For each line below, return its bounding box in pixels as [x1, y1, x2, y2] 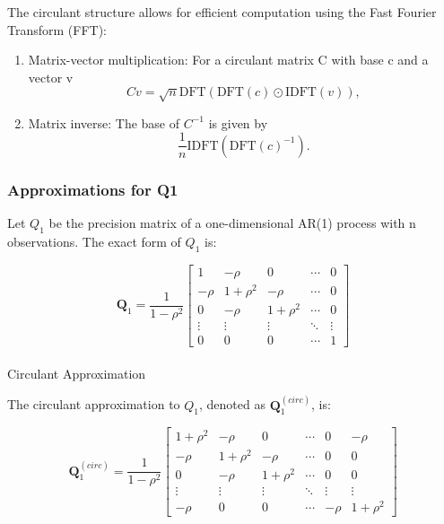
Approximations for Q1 [7, 178, 178, 200]
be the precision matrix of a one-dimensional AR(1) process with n [48, 214, 416, 232]
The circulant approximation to [7, 395, 180, 414]
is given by [208, 113, 268, 132]
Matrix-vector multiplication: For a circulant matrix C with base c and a [28, 50, 429, 69]
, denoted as [199, 395, 266, 414]
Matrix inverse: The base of [28, 113, 180, 132]
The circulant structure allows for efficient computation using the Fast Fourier [7, 3, 437, 21]
